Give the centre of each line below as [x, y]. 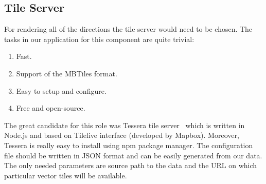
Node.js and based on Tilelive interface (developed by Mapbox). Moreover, [122, 135]
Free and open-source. [51, 108]
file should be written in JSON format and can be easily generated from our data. [133, 155]
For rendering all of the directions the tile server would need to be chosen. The [128, 29]
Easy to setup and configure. [61, 90]
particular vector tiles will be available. [66, 175]
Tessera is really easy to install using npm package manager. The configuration [129, 145]
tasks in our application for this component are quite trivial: [99, 39]
